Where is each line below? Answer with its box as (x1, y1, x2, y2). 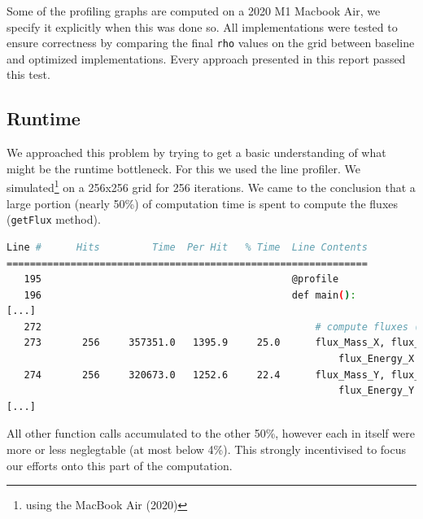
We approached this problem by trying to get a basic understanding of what (7, 144, 386, 161)
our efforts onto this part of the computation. (7, 456, 233, 473)
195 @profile (24, 273, 339, 286)
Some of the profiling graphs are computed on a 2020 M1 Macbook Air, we (7, 2, 381, 19)
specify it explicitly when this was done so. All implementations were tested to (7, 18, 398, 35)
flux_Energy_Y (338, 385, 415, 397)
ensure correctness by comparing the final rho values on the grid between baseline (7, 34, 415, 51)
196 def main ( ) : (24, 289, 356, 301)
